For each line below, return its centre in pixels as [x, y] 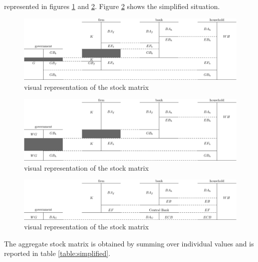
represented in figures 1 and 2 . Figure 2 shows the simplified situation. [112, 6]
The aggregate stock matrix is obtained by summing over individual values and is [129, 243]
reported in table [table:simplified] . [57, 253]
